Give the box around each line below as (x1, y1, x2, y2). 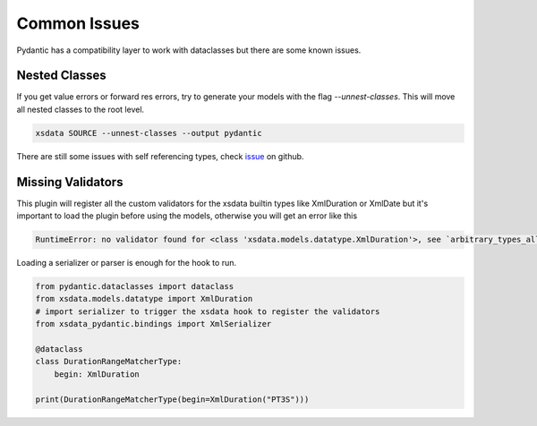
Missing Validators (16, 175, 124, 190)
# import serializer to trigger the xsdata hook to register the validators (35, 306, 380, 317)
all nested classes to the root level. (16, 104, 145, 115)
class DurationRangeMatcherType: (35, 356, 183, 367)
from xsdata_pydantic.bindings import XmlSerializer (35, 319, 272, 329)
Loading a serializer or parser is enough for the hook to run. (16, 258, 237, 268)
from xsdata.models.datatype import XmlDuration (35, 294, 253, 304)
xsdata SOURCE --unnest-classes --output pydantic (35, 128, 263, 138)
